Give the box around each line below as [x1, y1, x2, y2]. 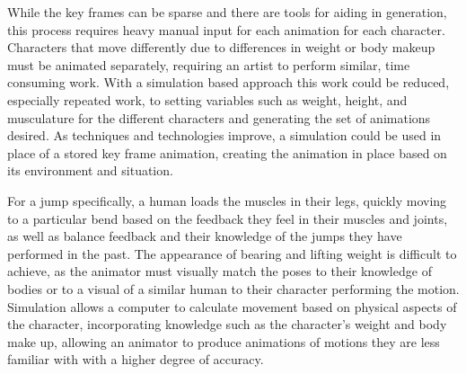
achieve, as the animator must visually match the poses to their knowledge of [7, 262, 432, 280]
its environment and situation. [7, 161, 173, 180]
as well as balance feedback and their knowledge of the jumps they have [7, 227, 402, 245]
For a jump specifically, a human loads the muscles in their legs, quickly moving [7, 191, 447, 209]
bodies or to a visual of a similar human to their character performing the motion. [7, 279, 460, 298]
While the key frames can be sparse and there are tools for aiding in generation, [7, 3, 447, 21]
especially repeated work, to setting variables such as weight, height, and [7, 90, 408, 109]
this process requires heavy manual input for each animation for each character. [7, 20, 445, 39]
